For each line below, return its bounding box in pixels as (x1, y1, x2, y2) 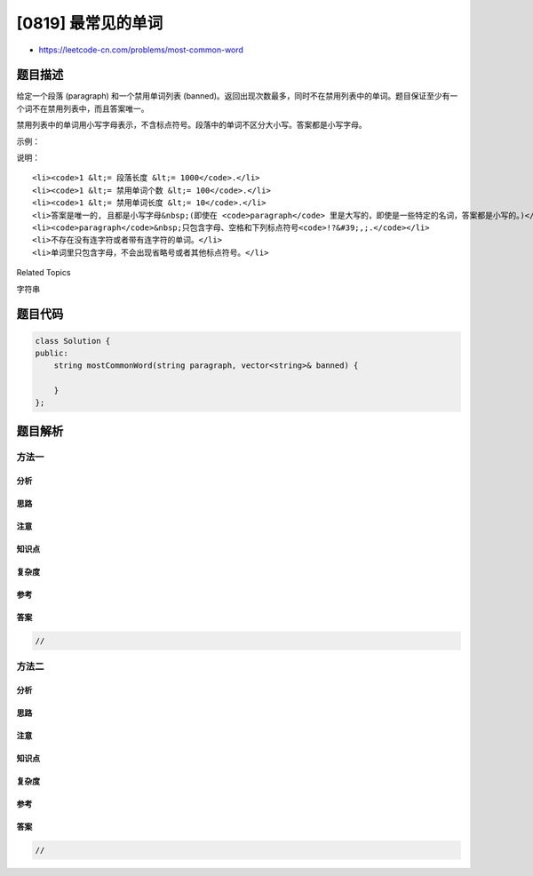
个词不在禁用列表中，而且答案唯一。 (16, 103, 149, 114)
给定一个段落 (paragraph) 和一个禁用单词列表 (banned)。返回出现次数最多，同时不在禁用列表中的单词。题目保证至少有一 (16, 91, 458, 101)
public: (35, 347, 68, 358)
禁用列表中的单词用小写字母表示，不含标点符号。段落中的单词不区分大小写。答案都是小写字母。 (16, 120, 367, 131)
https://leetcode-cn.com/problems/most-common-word (38, 44, 244, 55)
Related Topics (16, 267, 71, 278)
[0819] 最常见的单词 (16, 13, 163, 33)
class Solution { (35, 336, 111, 346)
